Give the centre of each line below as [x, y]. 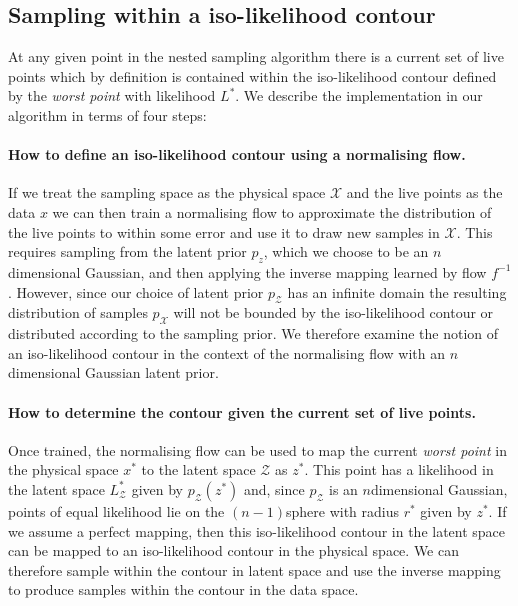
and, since [274, 488]
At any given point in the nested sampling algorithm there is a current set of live [256, 56]
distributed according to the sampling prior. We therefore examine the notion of [253, 333]
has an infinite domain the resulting [397, 291]
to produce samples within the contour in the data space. [183, 589]
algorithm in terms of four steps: [107, 114]
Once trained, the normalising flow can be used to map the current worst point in [257, 449]
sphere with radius [343, 510]
